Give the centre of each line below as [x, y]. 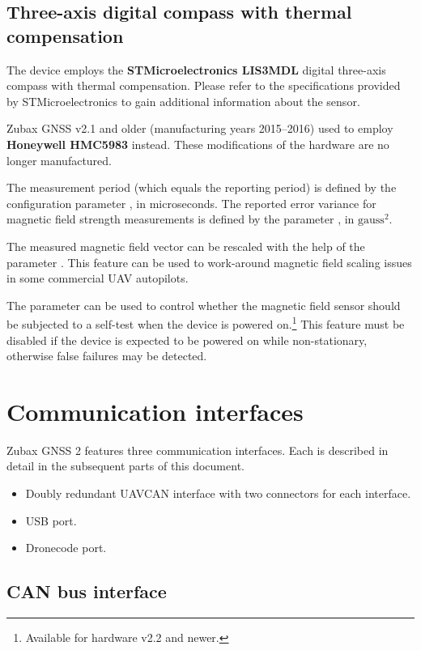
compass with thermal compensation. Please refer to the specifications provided [204, 85]
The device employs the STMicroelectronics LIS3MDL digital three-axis [196, 69]
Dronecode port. [66, 548]
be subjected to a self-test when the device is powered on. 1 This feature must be [206, 323]
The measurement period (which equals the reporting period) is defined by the [202, 187]
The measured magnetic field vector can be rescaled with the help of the [186, 246]
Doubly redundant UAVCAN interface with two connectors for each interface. [218, 493]
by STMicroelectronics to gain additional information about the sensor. [183, 101]
